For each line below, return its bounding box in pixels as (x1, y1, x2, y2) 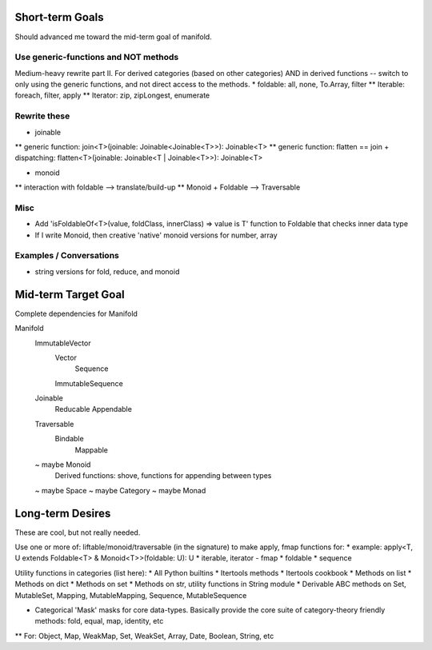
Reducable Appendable (54, 405, 132, 414)
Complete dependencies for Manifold (14, 309, 138, 318)
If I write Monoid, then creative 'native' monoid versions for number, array (34, 230, 278, 240)
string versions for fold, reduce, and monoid (34, 266, 180, 276)
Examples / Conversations (14, 250, 119, 261)
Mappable (74, 445, 108, 455)
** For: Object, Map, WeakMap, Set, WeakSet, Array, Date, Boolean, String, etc (14, 631, 274, 640)
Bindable (54, 434, 84, 444)
